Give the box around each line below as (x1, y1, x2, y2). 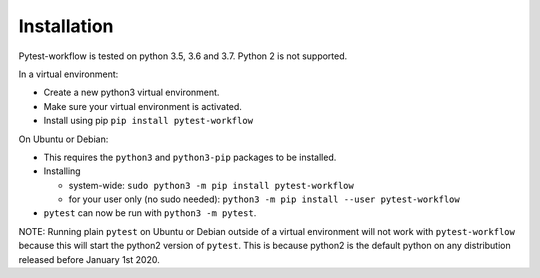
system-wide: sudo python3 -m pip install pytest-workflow (68, 179, 354, 191)
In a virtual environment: (18, 68, 119, 80)
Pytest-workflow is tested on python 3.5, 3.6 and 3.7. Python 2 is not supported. (18, 50, 348, 62)
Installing (43, 165, 81, 177)
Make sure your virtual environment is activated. (43, 100, 242, 112)
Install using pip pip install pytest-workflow (43, 115, 254, 127)
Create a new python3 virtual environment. (43, 86, 220, 99)
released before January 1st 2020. (18, 253, 160, 265)
